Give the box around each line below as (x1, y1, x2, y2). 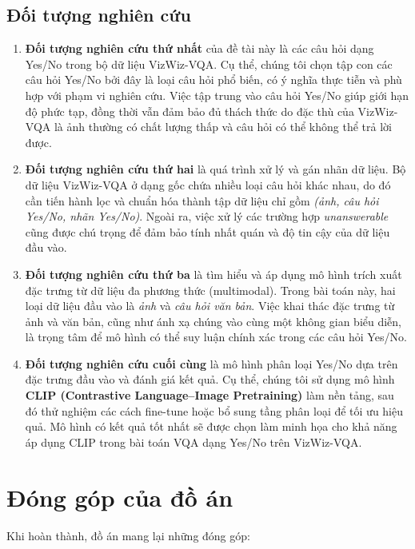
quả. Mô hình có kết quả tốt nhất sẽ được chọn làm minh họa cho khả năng (25, 418, 397, 435)
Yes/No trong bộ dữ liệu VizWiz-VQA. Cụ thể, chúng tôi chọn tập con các (25, 55, 393, 72)
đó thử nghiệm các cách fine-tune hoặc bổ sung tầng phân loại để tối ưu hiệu (25, 402, 404, 419)
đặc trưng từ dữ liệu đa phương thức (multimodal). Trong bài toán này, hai (25, 281, 396, 298)
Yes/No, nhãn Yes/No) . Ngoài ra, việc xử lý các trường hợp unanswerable (25, 208, 389, 225)
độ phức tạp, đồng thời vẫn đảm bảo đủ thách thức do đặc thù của (25, 102, 354, 119)
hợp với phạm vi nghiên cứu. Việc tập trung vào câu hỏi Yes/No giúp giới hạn (25, 86, 409, 103)
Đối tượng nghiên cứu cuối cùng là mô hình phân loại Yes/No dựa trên (25, 355, 398, 372)
